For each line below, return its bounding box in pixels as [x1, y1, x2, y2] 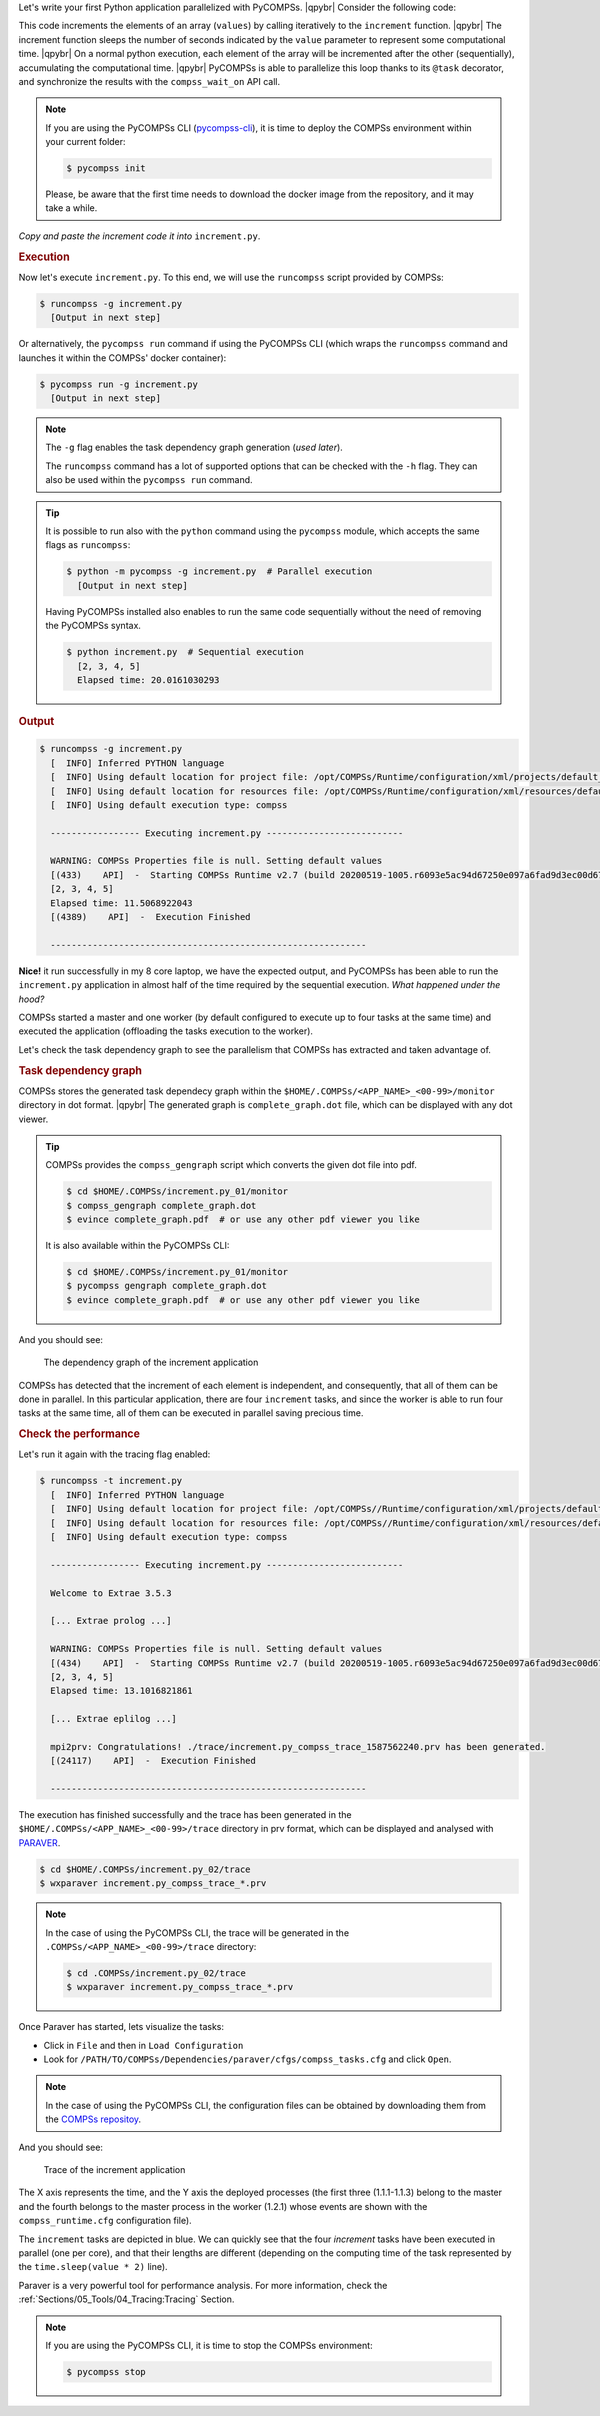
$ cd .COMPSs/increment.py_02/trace [66, 1967, 247, 1979]
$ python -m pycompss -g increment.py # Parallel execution [66, 566, 373, 577]
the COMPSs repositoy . [45, 2113, 142, 2125]
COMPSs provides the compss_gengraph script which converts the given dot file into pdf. [45, 1159, 417, 1171]
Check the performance [18, 1427, 140, 1441]
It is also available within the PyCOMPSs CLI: [45, 1240, 230, 1252]
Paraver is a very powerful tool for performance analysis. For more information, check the [18, 2279, 388, 2291]
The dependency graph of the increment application [43, 1356, 259, 1369]
